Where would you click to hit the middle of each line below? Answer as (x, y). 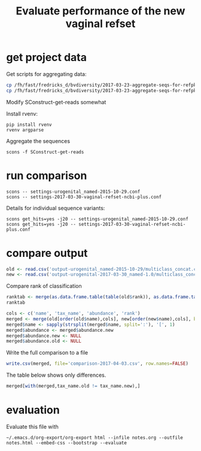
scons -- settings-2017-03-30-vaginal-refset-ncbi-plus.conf (84, 197)
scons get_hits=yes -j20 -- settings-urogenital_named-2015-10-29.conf (97, 219)
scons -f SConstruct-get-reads (45, 152)
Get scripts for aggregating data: (46, 74)
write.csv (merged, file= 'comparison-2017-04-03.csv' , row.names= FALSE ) (97, 364)
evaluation (33, 410)
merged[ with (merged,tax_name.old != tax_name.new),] (73, 386)
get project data (46, 57)
